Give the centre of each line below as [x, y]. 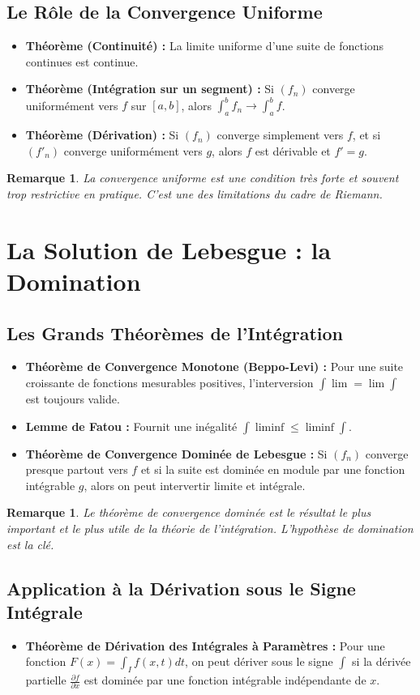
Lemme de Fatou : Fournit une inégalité [131, 426]
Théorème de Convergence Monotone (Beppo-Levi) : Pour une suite [214, 367]
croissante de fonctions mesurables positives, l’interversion [169, 383]
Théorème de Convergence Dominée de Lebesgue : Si [176, 453]
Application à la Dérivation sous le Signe [181, 588]
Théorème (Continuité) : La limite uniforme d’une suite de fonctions [205, 46]
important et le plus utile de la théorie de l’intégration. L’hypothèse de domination [210, 528]
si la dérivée [381, 661]
